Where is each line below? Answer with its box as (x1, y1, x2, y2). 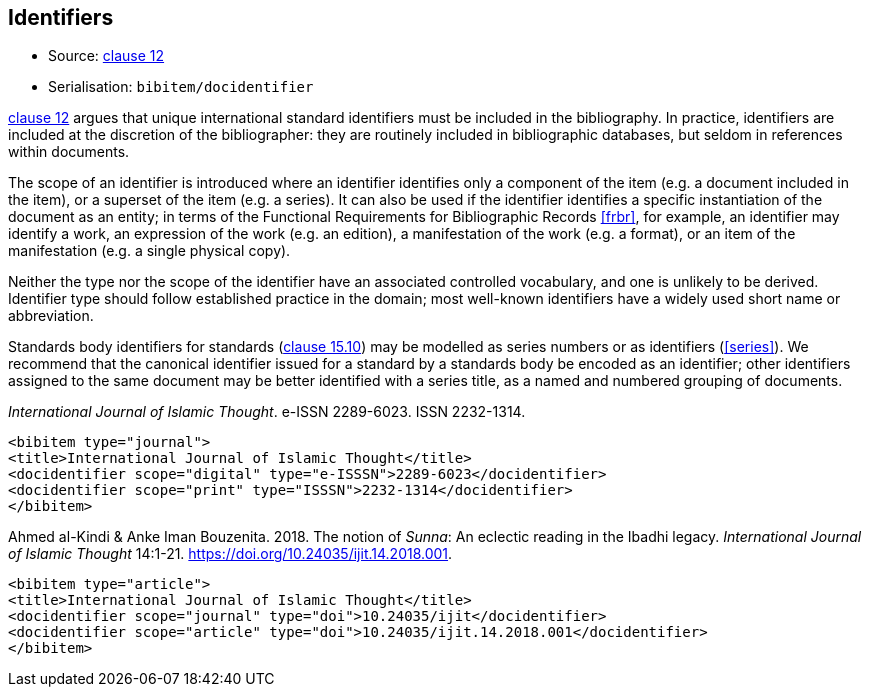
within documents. (8, 143, 130, 161)
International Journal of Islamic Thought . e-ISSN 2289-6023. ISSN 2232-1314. (8, 403, 526, 421)
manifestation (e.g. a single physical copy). (8, 242, 291, 260)
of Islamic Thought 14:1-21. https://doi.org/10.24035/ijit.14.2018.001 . (8, 545, 453, 563)
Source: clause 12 (48, 47, 165, 65)
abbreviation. (8, 307, 94, 325)
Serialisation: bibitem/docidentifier (48, 78, 314, 96)
